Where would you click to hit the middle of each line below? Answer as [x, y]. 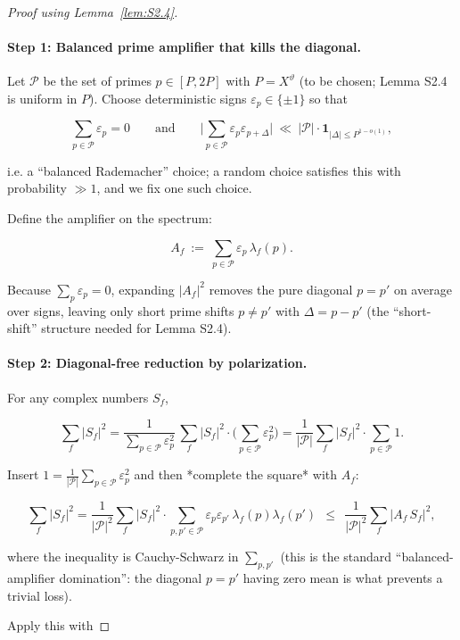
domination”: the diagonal [131, 577]
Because [29, 289]
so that [329, 98]
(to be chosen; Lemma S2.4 [373, 81]
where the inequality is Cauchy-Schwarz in [123, 557]
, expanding [143, 289]
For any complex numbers [78, 397]
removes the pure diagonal [281, 289]
